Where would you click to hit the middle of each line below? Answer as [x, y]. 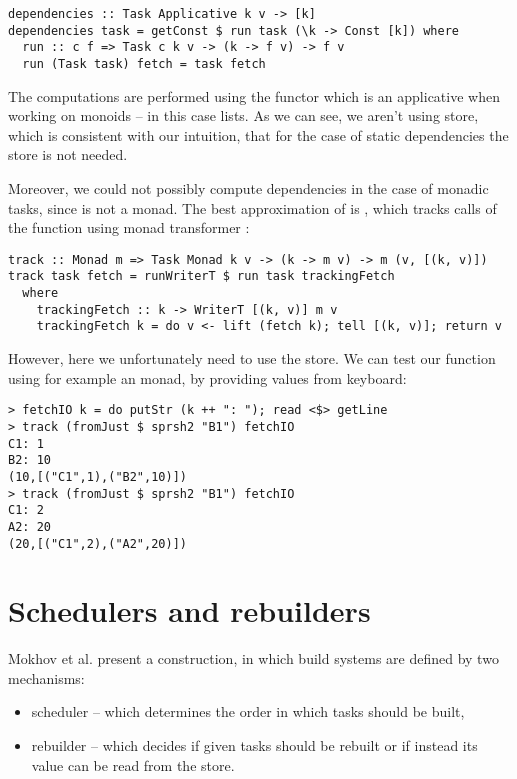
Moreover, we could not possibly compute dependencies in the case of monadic [248, 188]
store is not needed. [68, 154]
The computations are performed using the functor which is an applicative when [254, 95]
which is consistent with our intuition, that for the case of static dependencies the [258, 134]
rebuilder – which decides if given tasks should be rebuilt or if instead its [254, 745]
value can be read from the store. [133, 764]
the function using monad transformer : [129, 227]
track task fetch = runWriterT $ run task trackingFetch [201, 276]
